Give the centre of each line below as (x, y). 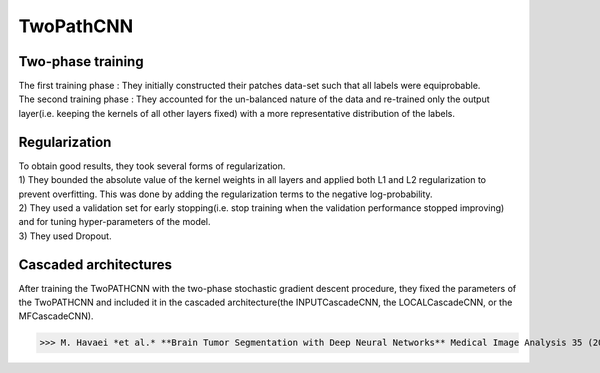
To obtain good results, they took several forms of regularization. (152, 166)
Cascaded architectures (95, 264)
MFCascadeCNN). (56, 316)
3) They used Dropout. (65, 236)
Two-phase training (81, 61)
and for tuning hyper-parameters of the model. (114, 222)
